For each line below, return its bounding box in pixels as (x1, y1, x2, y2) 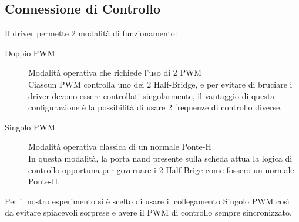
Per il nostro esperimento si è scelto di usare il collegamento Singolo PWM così (5, 194, 290, 207)
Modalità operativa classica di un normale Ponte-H (28, 140, 211, 153)
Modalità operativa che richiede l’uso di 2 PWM (28, 66, 202, 79)
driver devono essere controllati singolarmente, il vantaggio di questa (28, 89, 275, 102)
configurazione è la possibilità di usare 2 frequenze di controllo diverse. (28, 101, 283, 113)
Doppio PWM (5, 46, 55, 59)
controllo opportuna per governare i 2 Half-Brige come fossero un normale (28, 163, 294, 176)
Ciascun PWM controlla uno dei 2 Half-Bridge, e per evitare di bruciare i (28, 78, 293, 90)
